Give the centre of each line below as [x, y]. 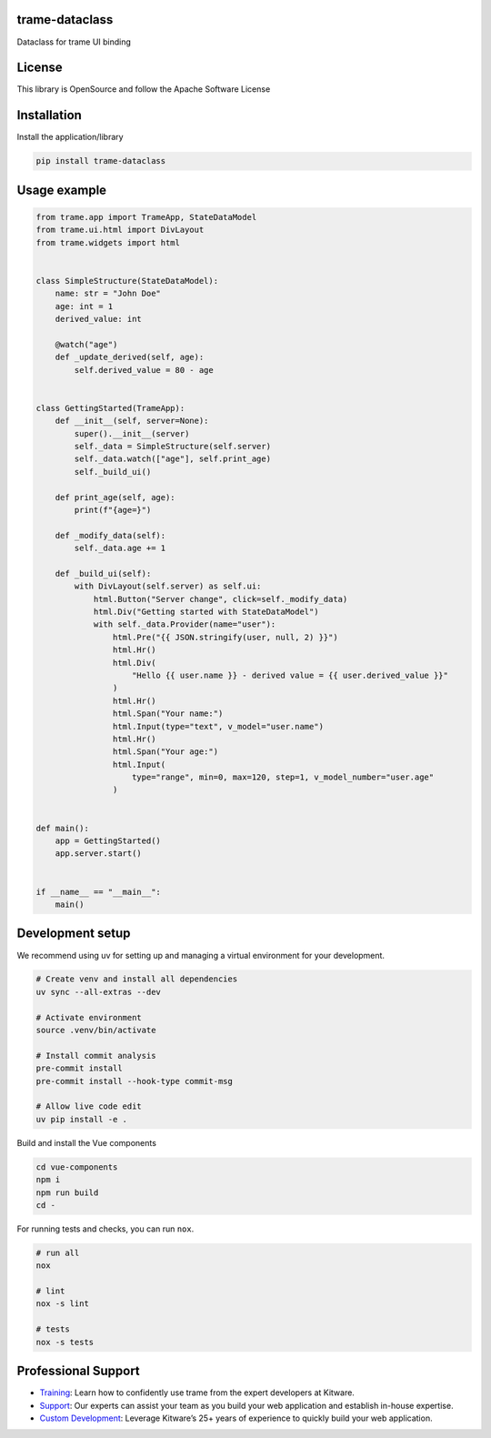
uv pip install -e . [81, 1119]
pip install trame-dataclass [101, 161]
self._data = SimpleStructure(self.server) [173, 446]
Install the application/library [70, 137]
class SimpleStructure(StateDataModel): [127, 281]
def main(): [63, 828]
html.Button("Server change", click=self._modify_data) [220, 599]
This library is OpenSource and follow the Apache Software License [144, 89]
